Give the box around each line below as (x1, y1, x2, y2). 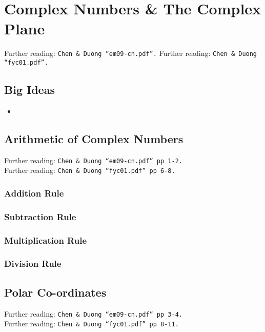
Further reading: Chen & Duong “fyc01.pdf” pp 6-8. (4, 165, 175, 175)
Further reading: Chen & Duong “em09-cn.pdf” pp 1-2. (4, 154, 182, 165)
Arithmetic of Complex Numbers (4, 130, 184, 146)
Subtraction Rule (4, 210, 76, 223)
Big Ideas (4, 82, 55, 97)
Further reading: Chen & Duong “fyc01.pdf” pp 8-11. (4, 318, 179, 329)
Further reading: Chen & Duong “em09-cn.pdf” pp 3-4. (4, 308, 182, 319)
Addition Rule (4, 186, 64, 199)
